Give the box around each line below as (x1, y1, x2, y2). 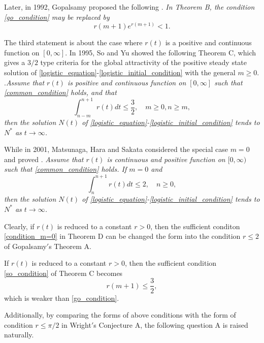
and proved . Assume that (4, 153, 84, 164)
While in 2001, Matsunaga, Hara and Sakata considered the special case (4, 144, 228, 154)
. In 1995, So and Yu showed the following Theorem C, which (65, 47, 256, 57)
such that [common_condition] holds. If (4, 164, 127, 174)
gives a (4, 57, 25, 68)
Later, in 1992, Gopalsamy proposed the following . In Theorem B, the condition (4, 2, 255, 12)
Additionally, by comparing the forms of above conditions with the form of (4, 309, 236, 320)
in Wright (61, 319, 91, 330)
